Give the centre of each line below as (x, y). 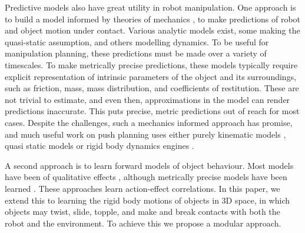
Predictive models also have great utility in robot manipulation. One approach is (150, 7)
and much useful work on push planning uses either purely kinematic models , (145, 134)
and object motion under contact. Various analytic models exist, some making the (152, 30)
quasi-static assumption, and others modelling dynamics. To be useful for (137, 41)
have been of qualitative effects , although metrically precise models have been (146, 177)
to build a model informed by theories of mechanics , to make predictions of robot (153, 19)
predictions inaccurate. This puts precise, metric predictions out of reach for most (152, 111)
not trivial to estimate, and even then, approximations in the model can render (147, 99)
